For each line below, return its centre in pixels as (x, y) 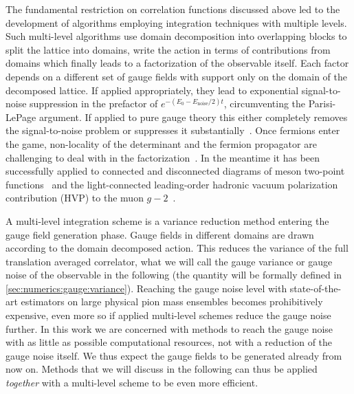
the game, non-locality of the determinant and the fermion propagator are (161, 143)
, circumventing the (265, 103)
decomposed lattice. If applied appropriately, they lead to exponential (152, 90)
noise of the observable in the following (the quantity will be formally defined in (174, 275)
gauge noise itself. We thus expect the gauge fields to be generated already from (174, 355)
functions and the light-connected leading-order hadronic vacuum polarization (172, 184)
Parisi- (322, 103)
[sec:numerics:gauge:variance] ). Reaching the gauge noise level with (146, 288)
